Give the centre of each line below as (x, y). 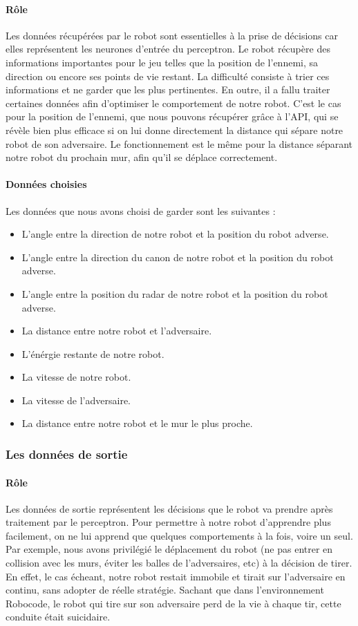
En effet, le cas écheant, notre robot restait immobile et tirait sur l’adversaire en (176, 576)
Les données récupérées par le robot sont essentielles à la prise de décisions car (172, 35)
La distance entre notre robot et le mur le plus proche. (137, 423)
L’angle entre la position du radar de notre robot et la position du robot (175, 293)
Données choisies (46, 184)
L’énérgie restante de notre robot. (93, 353)
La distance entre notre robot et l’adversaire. (117, 331)
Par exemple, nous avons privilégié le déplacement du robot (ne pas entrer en (169, 549)
